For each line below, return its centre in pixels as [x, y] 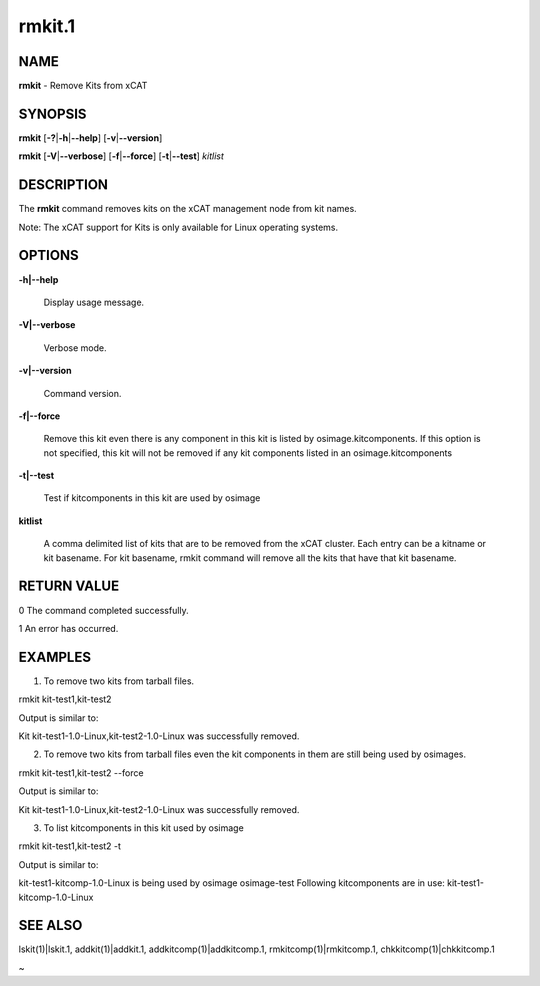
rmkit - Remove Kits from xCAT [83, 86]
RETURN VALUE [69, 586]
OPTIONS [48, 255]
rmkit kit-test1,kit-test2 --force [81, 772]
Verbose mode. [75, 347]
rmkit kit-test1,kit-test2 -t [70, 846]
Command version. [82, 393]
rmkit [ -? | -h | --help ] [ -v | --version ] [90, 137]
